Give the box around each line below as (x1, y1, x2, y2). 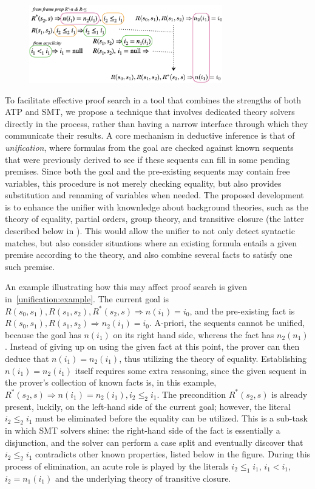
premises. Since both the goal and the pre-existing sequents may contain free (5, 165, 290, 178)
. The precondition (157, 387, 226, 400)
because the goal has (5, 328, 81, 341)
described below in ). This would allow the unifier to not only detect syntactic (5, 224, 295, 237)
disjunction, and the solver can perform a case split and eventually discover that (5, 435, 303, 448)
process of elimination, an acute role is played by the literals (5, 459, 229, 472)
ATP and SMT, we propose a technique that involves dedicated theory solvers (5, 105, 295, 118)
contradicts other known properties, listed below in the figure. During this (35, 448, 311, 460)
